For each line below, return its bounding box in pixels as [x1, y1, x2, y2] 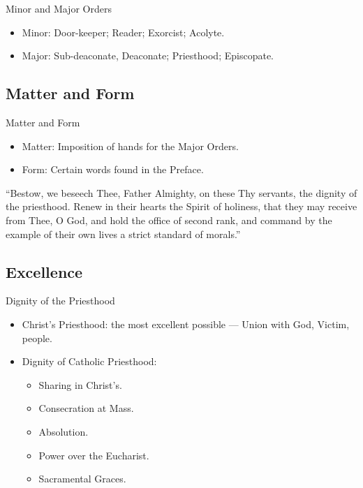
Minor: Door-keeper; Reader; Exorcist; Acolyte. [22, 24, 225, 39]
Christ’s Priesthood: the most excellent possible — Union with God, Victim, [22, 316, 350, 331]
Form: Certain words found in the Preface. [22, 162, 204, 177]
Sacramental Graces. [38, 471, 126, 486]
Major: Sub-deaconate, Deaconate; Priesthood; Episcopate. [22, 48, 274, 63]
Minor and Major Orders [6, 1, 112, 15]
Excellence [6, 260, 83, 282]
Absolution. [38, 424, 89, 438]
